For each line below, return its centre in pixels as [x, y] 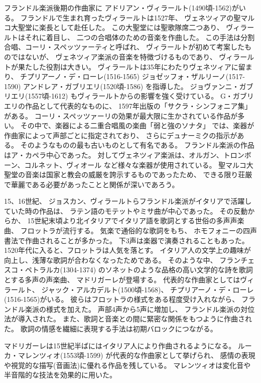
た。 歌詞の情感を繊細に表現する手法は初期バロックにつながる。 [111, 328]
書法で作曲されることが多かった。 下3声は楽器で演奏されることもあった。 [126, 240]
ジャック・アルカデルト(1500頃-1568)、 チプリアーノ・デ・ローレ [148, 289]
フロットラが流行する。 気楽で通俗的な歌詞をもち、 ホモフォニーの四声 [139, 231]
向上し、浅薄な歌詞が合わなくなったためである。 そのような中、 [111, 260]
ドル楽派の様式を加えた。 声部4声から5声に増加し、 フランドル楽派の [126, 309]
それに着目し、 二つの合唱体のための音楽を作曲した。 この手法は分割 [140, 37]
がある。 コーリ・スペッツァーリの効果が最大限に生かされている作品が [121, 115]
